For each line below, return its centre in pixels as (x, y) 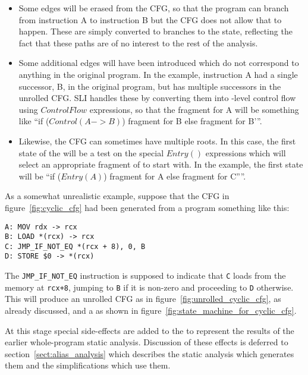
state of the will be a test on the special (91, 152)
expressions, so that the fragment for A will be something (194, 109)
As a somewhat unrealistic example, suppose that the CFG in (117, 196)
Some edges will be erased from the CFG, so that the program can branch (154, 8)
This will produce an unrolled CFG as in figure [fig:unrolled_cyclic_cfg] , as (143, 299)
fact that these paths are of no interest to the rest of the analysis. (138, 42)
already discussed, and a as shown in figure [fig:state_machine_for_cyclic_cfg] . (151, 311)
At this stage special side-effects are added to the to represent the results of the (150, 330)
